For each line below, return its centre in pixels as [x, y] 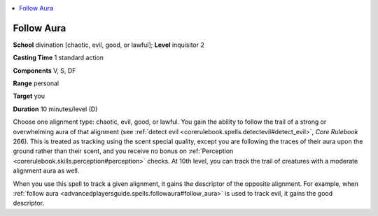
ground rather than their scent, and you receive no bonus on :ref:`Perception [123, 151]
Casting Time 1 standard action [58, 58]
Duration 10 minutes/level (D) [55, 109]
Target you [29, 96]
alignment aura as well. [46, 171]
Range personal [36, 83]
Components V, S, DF [44, 71]
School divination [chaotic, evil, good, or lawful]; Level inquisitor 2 [108, 45]
